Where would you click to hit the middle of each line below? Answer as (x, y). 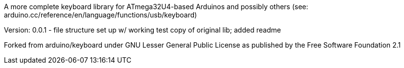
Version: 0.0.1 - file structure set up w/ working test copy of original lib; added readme (143, 30)
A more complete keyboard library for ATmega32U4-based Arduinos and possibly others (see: (156, 7)
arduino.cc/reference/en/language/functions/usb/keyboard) (101, 15)
